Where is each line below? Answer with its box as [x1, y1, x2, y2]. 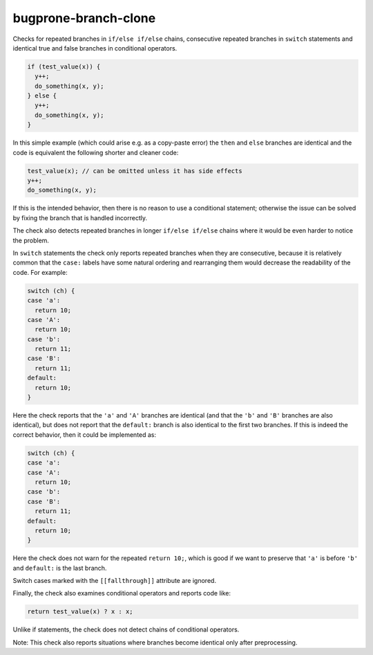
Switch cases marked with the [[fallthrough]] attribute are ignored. [12, 577, 217, 585]
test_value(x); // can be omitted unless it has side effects [27, 167, 242, 174]
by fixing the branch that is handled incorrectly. [12, 213, 148, 222]
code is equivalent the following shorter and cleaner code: [12, 148, 179, 156]
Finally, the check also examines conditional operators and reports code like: [12, 589, 231, 598]
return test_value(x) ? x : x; [27, 608, 134, 616]
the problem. [12, 236, 50, 244]
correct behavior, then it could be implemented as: [12, 430, 157, 439]
